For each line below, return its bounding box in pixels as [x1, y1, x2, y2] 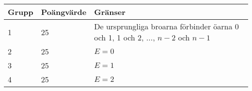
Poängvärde [41, 6, 87, 17]
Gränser [94, 6, 126, 17]
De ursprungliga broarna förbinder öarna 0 [94, 21, 239, 32]
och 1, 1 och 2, [94, 32, 144, 43]
